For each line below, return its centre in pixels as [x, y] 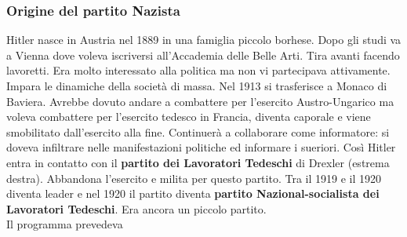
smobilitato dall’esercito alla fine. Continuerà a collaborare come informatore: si [198, 131]
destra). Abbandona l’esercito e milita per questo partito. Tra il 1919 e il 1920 [194, 178]
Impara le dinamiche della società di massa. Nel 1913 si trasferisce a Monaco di [197, 86]
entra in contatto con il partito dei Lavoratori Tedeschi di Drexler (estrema [198, 162]
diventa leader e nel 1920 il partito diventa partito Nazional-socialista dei [193, 193]
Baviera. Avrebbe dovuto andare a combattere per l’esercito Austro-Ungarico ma [200, 101]
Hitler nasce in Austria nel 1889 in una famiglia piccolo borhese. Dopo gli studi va [204, 40]
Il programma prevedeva [65, 224]
